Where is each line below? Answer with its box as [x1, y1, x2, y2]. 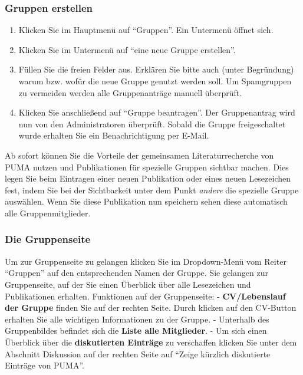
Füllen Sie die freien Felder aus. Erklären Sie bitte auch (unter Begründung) [18, 63, 294, 75]
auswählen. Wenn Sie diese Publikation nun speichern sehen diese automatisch [5, 195, 288, 208]
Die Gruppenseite [5, 232, 91, 246]
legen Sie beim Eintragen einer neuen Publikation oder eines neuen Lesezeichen [5, 172, 291, 185]
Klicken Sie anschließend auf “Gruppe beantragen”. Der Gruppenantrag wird [18, 106, 295, 119]
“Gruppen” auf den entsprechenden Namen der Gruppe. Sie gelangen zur [5, 267, 268, 279]
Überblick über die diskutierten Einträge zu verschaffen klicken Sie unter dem [5, 335, 297, 348]
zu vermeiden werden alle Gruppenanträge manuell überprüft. [18, 86, 242, 98]
